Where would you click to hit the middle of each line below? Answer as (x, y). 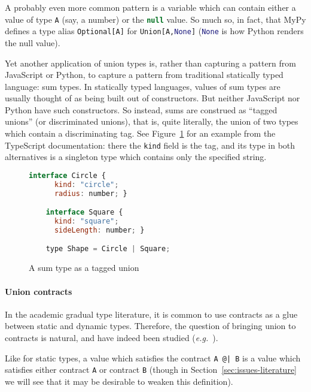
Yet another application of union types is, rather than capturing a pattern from (150, 63)
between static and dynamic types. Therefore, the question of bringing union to (150, 326)
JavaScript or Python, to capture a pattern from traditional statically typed (144, 75)
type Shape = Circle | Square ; (108, 249)
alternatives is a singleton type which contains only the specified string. (136, 157)
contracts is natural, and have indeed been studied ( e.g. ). (112, 337)
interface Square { (84, 212)
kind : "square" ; (86, 221)
